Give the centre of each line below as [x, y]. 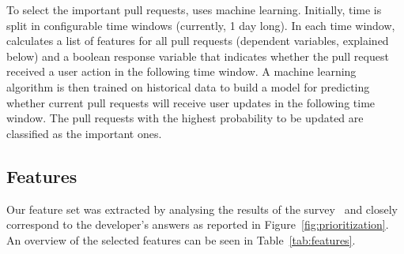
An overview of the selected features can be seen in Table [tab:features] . [181, 239]
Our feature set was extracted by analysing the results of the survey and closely [202, 209]
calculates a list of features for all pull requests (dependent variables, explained [198, 41]
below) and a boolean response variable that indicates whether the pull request [198, 56]
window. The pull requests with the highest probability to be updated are [185, 118]
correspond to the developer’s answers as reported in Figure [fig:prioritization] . [198, 224]
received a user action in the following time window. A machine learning [181, 71]
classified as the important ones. [84, 133]
